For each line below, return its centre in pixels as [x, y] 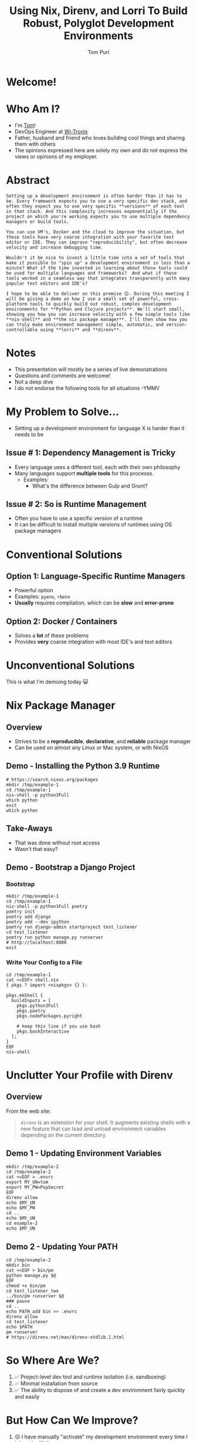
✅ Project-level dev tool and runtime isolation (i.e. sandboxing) [90, 1377]
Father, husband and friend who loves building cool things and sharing [100, 138]
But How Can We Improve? [72, 1421]
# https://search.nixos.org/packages [52, 780]
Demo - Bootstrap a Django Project [71, 868]
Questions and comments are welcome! [62, 375]
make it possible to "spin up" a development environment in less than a [98, 263]
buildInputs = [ [31, 1000]
